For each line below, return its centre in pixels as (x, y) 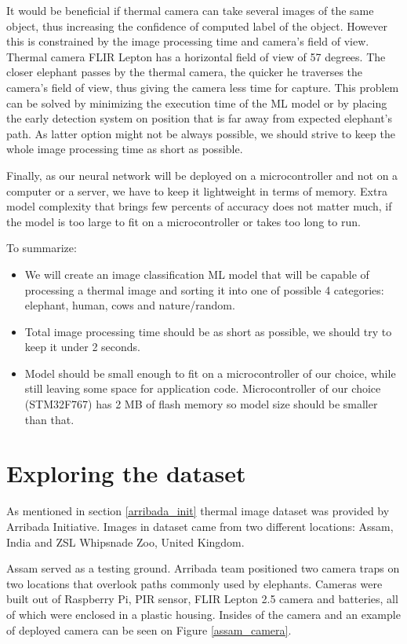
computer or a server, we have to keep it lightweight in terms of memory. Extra (197, 190)
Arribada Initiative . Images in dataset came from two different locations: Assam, (200, 526)
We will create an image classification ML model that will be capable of (197, 274)
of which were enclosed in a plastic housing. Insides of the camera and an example (203, 614)
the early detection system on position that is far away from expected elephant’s (200, 118)
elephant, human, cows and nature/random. (130, 305)
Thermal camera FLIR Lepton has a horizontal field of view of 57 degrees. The (196, 56)
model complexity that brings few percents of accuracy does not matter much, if (199, 206)
